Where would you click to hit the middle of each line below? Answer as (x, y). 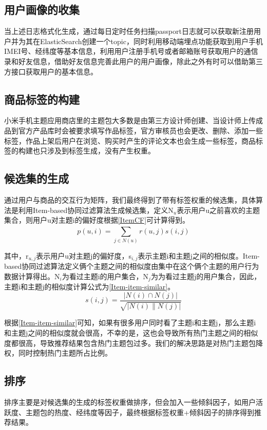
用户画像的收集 (42, 9)
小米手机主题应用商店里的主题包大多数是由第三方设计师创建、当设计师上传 (130, 120)
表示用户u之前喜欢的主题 (218, 210)
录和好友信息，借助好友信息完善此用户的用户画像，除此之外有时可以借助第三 (133, 61)
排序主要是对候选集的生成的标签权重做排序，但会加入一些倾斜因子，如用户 (130, 402)
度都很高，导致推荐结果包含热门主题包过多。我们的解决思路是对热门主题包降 (133, 343)
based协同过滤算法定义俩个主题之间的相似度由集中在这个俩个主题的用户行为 (132, 266)
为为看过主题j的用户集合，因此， (206, 276)
